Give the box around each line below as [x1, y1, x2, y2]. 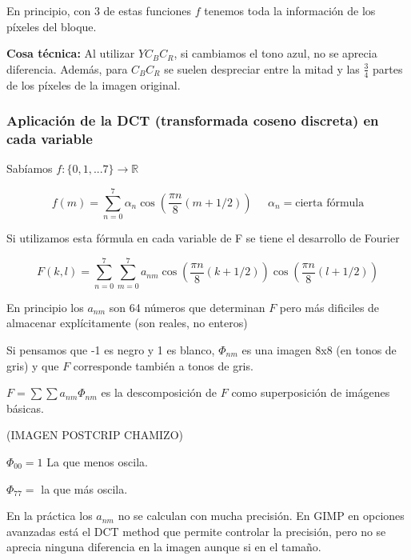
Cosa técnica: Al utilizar [6, 45, 135, 62]
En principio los [6, 298, 84, 315]
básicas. [6, 399, 44, 416]
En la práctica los [6, 507, 93, 524]
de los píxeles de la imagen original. [6, 76, 181, 93]
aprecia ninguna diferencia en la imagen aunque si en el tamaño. [6, 538, 321, 555]
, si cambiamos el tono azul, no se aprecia [174, 45, 377, 62]
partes [373, 60, 403, 77]
